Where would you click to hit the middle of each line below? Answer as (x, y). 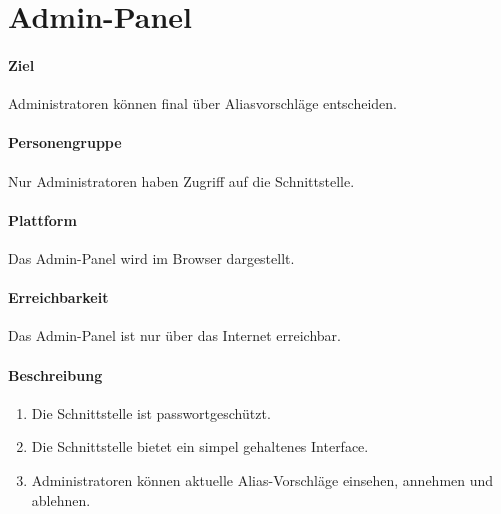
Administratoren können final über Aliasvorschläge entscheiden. (202, 103)
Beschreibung (55, 374)
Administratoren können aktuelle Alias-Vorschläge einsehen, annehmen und (262, 479)
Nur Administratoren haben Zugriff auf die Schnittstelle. (181, 180)
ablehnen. (61, 499)
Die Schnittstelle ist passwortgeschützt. (151, 412)
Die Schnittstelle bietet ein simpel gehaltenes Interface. (200, 446)
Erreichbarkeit (58, 297)
